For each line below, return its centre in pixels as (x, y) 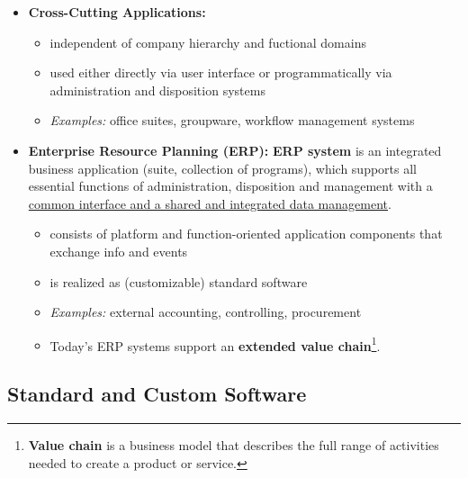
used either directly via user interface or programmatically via (221, 72)
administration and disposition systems (157, 90)
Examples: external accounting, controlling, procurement (206, 312)
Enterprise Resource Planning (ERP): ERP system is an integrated (235, 150)
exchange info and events (119, 251)
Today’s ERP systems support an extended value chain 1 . (215, 344)
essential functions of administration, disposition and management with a (230, 186)
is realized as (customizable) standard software (179, 281)
